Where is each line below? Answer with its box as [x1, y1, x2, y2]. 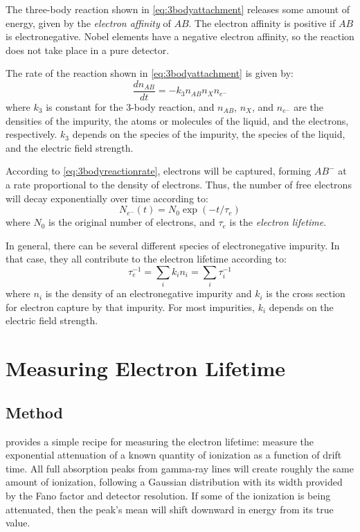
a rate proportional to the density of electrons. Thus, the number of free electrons [6, 177, 352, 191]
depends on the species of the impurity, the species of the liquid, [72, 127, 345, 141]
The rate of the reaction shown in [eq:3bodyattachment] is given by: [6, 66, 294, 80]
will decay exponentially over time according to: [6, 190, 208, 205]
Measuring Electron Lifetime [6, 354, 286, 382]
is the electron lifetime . [229, 215, 327, 229]
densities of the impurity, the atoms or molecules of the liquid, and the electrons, [6, 113, 349, 127]
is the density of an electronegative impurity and [45, 286, 252, 301]
